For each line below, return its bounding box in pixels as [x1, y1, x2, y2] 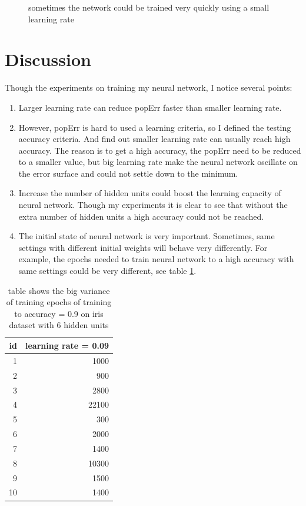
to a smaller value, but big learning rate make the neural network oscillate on [18, 156, 298, 168]
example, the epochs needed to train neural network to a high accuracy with [18, 253, 294, 265]
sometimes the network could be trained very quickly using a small [28, 1, 270, 13]
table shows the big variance [8, 284, 110, 296]
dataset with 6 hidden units [9, 319, 109, 331]
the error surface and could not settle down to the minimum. [18, 167, 238, 179]
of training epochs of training [6, 296, 112, 308]
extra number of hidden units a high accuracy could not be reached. [18, 210, 264, 222]
